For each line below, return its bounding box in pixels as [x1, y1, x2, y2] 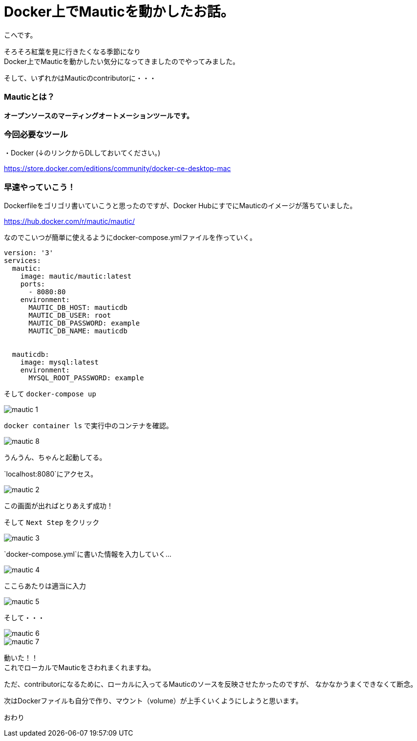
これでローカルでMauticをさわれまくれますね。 [4, 663, 155, 672]
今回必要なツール [4, 129, 68, 139]
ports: [20, 280, 45, 288]
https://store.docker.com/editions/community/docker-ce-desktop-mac [4, 164, 231, 173]
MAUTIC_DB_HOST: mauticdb [28, 304, 127, 311]
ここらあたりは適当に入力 [4, 582, 86, 590]
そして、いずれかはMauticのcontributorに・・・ [4, 73, 157, 82]
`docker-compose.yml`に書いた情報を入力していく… [4, 550, 172, 558]
